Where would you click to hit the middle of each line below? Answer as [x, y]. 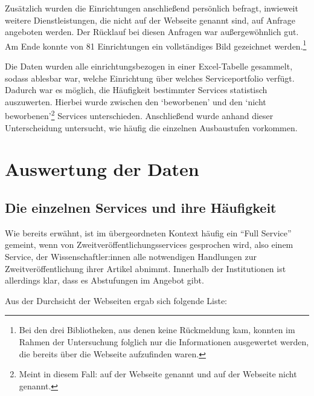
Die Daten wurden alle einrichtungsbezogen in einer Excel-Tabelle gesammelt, [149, 66]
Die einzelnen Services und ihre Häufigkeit [141, 208]
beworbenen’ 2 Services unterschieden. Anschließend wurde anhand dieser [139, 115]
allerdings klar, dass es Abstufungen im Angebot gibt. [104, 280]
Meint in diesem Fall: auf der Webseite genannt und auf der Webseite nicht [158, 374]
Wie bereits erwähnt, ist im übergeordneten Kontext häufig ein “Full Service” [148, 232]
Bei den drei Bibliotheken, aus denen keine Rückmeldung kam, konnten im [157, 330]
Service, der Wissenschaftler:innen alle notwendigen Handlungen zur [131, 257]
